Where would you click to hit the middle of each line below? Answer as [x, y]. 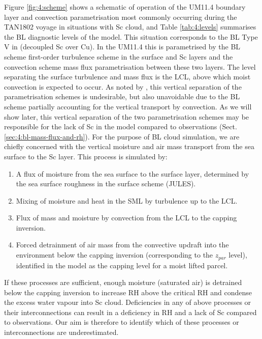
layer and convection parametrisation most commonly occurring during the [121, 17]
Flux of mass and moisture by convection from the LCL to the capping [126, 218]
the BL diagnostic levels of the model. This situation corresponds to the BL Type [131, 36]
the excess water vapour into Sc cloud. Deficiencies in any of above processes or [128, 302]
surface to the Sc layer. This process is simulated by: [86, 156]
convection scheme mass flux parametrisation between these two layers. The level [130, 66]
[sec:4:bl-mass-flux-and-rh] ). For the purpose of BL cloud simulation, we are [122, 136]
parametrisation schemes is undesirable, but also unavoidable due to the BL [122, 96]
